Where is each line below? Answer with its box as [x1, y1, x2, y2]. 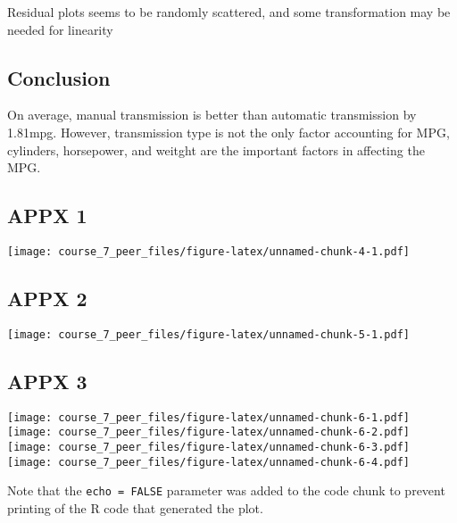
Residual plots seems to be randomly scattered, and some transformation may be [7, 3, 451, 21]
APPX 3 [7, 367, 87, 394]
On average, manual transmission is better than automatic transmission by [7, 105, 417, 124]
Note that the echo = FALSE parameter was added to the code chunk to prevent [7, 481, 445, 500]
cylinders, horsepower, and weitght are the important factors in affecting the [7, 140, 425, 159]
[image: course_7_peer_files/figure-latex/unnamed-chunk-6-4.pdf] [7, 455, 411, 469]
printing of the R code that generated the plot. [7, 498, 263, 517]
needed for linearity [7, 20, 113, 38]
